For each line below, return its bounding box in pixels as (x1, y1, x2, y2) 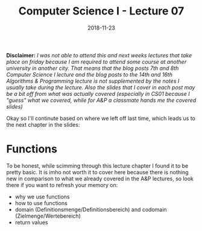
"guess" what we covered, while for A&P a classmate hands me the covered (6, 97, 197, 104)
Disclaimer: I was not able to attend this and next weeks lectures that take (6, 51, 192, 59)
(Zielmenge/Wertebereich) (14, 212, 81, 220)
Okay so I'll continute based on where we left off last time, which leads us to (6, 115, 196, 122)
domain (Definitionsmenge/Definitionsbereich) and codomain (14, 206, 167, 213)
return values (14, 218, 48, 226)
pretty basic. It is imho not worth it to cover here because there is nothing (6, 168, 189, 176)
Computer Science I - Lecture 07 (18, 4, 185, 18)
